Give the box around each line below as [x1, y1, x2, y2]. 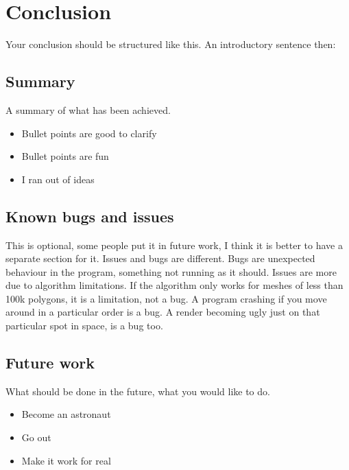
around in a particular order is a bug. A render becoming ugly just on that [5, 305, 320, 319]
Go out [21, 430, 51, 445]
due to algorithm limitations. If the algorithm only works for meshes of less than [5, 278, 344, 292]
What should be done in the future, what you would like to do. [5, 384, 270, 398]
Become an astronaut [21, 407, 111, 421]
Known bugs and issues [5, 205, 174, 226]
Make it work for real [21, 453, 111, 467]
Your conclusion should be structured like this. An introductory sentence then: [5, 37, 336, 51]
